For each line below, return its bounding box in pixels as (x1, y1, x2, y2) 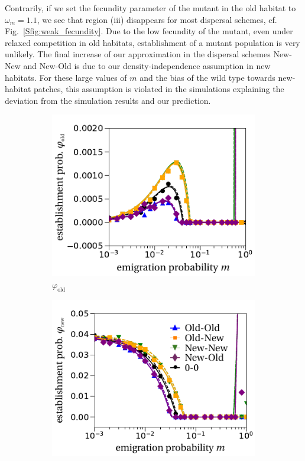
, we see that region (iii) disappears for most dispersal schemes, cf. (37, 13, 277, 25)
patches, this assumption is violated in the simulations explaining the (34, 83, 284, 95)
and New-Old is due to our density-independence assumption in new (23, 59, 271, 71)
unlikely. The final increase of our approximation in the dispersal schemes (5, 48, 271, 60)
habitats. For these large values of (5, 71, 127, 83)
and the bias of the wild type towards (139, 71, 275, 83)
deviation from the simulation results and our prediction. (5, 94, 211, 106)
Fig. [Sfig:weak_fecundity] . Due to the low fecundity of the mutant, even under (5, 25, 293, 37)
